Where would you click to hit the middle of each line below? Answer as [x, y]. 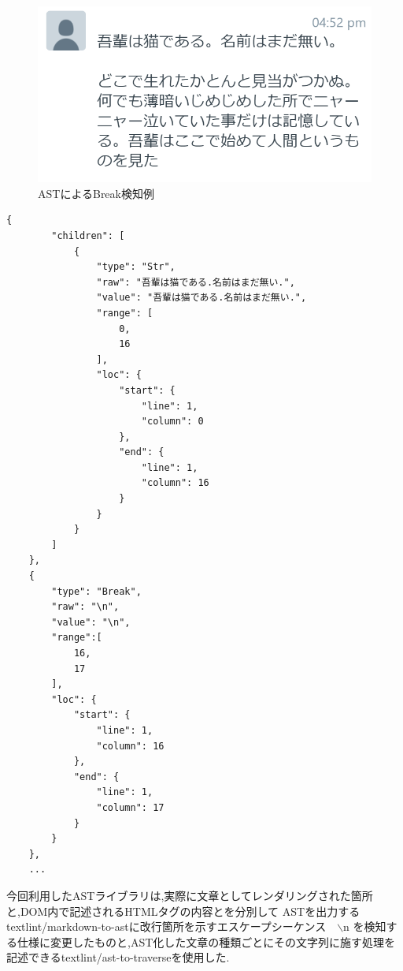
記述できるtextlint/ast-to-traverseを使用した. [118, 957]
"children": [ [88, 235]
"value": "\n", [91, 622]
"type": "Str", [136, 267]
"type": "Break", [96, 591]
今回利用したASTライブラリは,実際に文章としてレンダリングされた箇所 [190, 895]
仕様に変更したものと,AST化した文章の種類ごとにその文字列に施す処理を [206, 941]
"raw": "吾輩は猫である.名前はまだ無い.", [196, 282]
